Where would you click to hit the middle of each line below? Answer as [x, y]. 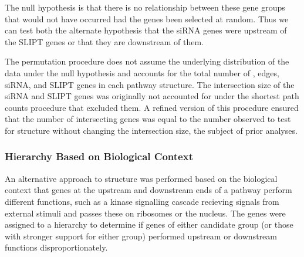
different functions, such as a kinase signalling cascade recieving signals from [142, 201]
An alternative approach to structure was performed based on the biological [141, 178]
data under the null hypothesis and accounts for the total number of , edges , [142, 72]
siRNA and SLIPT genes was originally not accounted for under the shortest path [152, 96]
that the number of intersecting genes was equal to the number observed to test [148, 119]
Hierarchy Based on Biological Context [99, 156]
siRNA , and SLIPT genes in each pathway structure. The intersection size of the [150, 84]
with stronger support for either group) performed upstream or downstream [141, 236]
